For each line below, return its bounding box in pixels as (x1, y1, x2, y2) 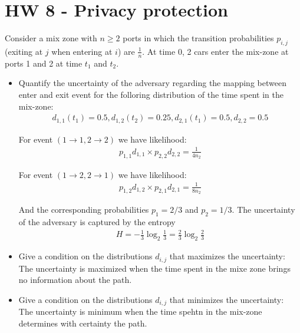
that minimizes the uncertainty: (169, 293, 284, 305)
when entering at (51, 45, 113, 57)
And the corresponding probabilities (18, 203, 149, 216)
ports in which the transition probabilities (123, 32, 274, 44)
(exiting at (5, 45, 43, 57)
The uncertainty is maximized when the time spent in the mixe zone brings (18, 262, 291, 274)
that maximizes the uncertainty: (169, 250, 285, 262)
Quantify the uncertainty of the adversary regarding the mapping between (18, 77, 286, 89)
